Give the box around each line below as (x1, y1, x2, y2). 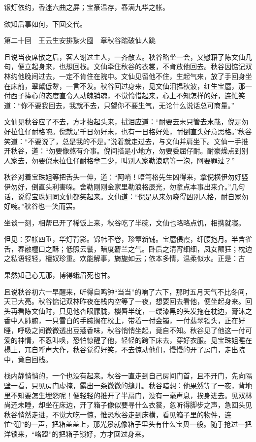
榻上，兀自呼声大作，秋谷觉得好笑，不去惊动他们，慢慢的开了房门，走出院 (4, 344, 245, 355)
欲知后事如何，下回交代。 (4, 18, 87, 29)
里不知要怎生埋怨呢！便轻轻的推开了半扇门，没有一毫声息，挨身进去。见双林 (4, 390, 252, 400)
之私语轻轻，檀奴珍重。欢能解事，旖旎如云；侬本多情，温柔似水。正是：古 (4, 253, 245, 263)
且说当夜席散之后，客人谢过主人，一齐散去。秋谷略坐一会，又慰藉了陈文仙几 (4, 51, 252, 62)
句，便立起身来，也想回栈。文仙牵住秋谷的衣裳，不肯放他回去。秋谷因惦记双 (4, 61, 252, 72)
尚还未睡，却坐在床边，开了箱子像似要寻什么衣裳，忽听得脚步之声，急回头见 (4, 400, 252, 410)
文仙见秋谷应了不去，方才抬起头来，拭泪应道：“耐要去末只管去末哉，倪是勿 (4, 116, 249, 127)
